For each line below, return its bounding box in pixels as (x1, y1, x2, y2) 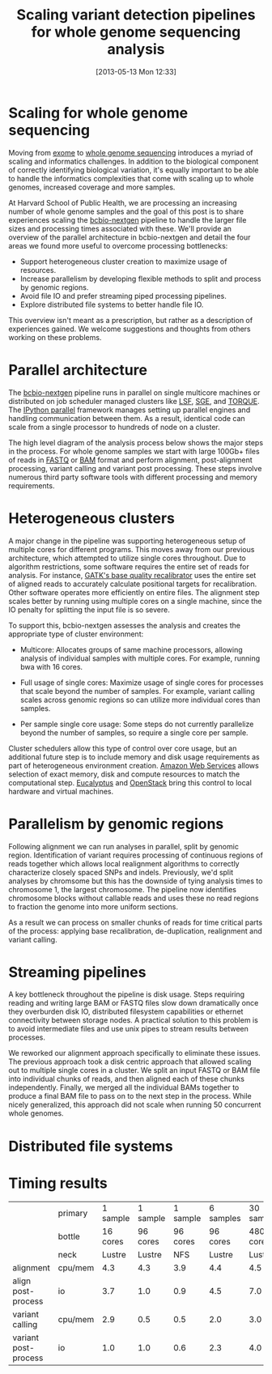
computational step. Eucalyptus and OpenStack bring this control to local (8, 777, 253, 787)
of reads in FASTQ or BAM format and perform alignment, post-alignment (8, 455, 253, 465)
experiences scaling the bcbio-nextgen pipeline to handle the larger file (8, 215, 247, 224)
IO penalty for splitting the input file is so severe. (8, 605, 170, 615)
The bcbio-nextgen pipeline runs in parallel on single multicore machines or (8, 387, 261, 398)
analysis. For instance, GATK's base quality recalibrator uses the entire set (8, 570, 257, 580)
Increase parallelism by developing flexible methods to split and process (19, 274, 261, 283)
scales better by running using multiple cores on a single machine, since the (8, 596, 262, 606)
